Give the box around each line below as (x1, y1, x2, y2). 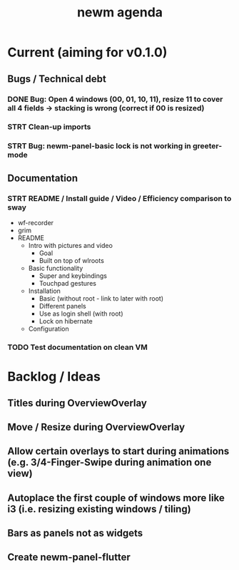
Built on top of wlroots (39, 256, 105, 265)
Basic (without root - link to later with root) (39, 294, 164, 303)
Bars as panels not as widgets (7, 527, 143, 539)
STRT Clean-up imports (7, 122, 91, 132)
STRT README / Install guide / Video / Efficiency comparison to (7, 193, 232, 203)
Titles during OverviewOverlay (7, 397, 148, 409)
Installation (28, 286, 61, 296)
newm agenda (77, 4, 163, 21)
